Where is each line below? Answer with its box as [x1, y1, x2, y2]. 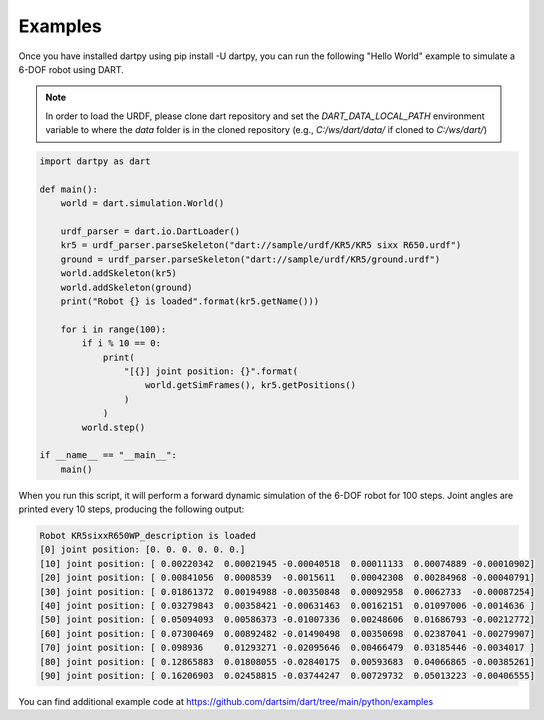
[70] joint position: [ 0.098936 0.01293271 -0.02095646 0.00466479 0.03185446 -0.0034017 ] [39, 642, 535, 654]
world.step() [81, 421, 146, 433]
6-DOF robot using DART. [18, 63, 124, 75]
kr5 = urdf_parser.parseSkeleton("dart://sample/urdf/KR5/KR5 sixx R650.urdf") [60, 240, 462, 251]
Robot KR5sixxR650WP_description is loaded [39, 530, 257, 542]
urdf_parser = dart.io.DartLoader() [60, 226, 240, 237]
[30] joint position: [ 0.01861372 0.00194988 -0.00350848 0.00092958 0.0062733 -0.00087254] [39, 586, 535, 597]
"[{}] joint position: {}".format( [123, 365, 299, 377]
